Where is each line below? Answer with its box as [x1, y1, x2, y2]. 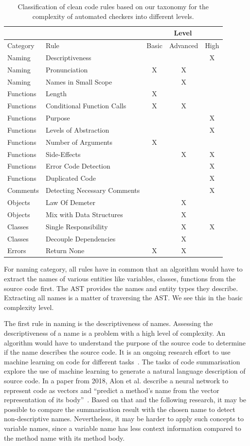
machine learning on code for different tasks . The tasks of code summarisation [4, 356, 240, 366]
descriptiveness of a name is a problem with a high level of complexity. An [4, 328, 225, 338]
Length [46, 88, 67, 99]
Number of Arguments [46, 137, 113, 147]
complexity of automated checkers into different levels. [32, 11, 194, 21]
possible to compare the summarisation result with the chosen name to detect [4, 404, 235, 414]
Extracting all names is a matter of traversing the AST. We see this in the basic [4, 292, 243, 303]
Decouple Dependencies [46, 233, 116, 243]
